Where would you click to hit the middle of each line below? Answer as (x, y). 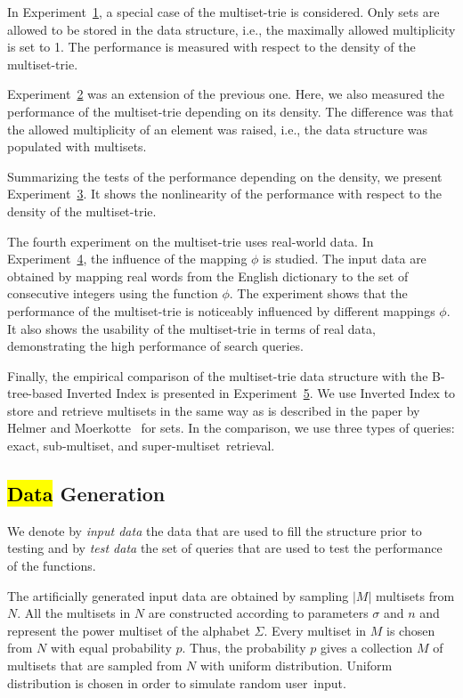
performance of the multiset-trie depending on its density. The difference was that (231, 111)
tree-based (35, 393)
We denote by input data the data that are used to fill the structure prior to (215, 530)
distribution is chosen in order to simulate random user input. (177, 682)
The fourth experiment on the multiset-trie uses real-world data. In (191, 241)
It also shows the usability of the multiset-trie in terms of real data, (191, 328)
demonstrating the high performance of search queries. (155, 346)
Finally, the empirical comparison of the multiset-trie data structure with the (218, 375)
